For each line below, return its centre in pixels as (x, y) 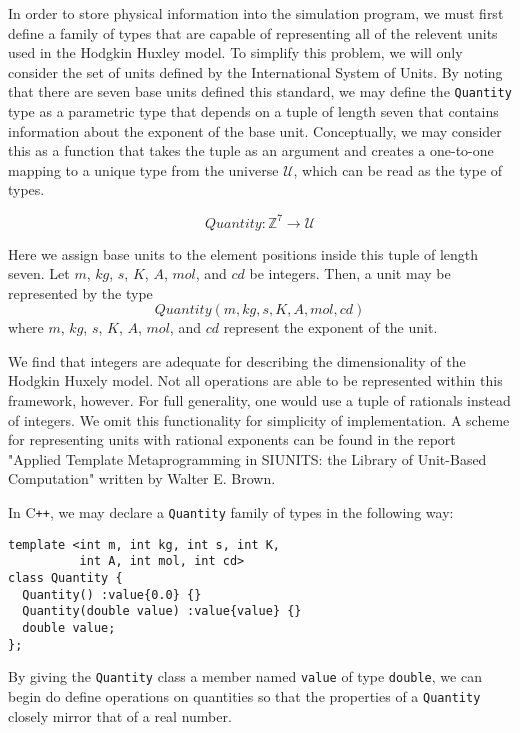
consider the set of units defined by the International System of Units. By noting (255, 71)
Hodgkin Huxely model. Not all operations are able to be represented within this (255, 380)
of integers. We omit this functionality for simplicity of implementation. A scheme (259, 419)
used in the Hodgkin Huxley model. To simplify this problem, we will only (235, 52)
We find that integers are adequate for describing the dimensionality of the (237, 360)
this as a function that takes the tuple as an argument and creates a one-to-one (251, 150)
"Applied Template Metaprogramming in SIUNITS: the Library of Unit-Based (247, 458)
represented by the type (80, 292)
